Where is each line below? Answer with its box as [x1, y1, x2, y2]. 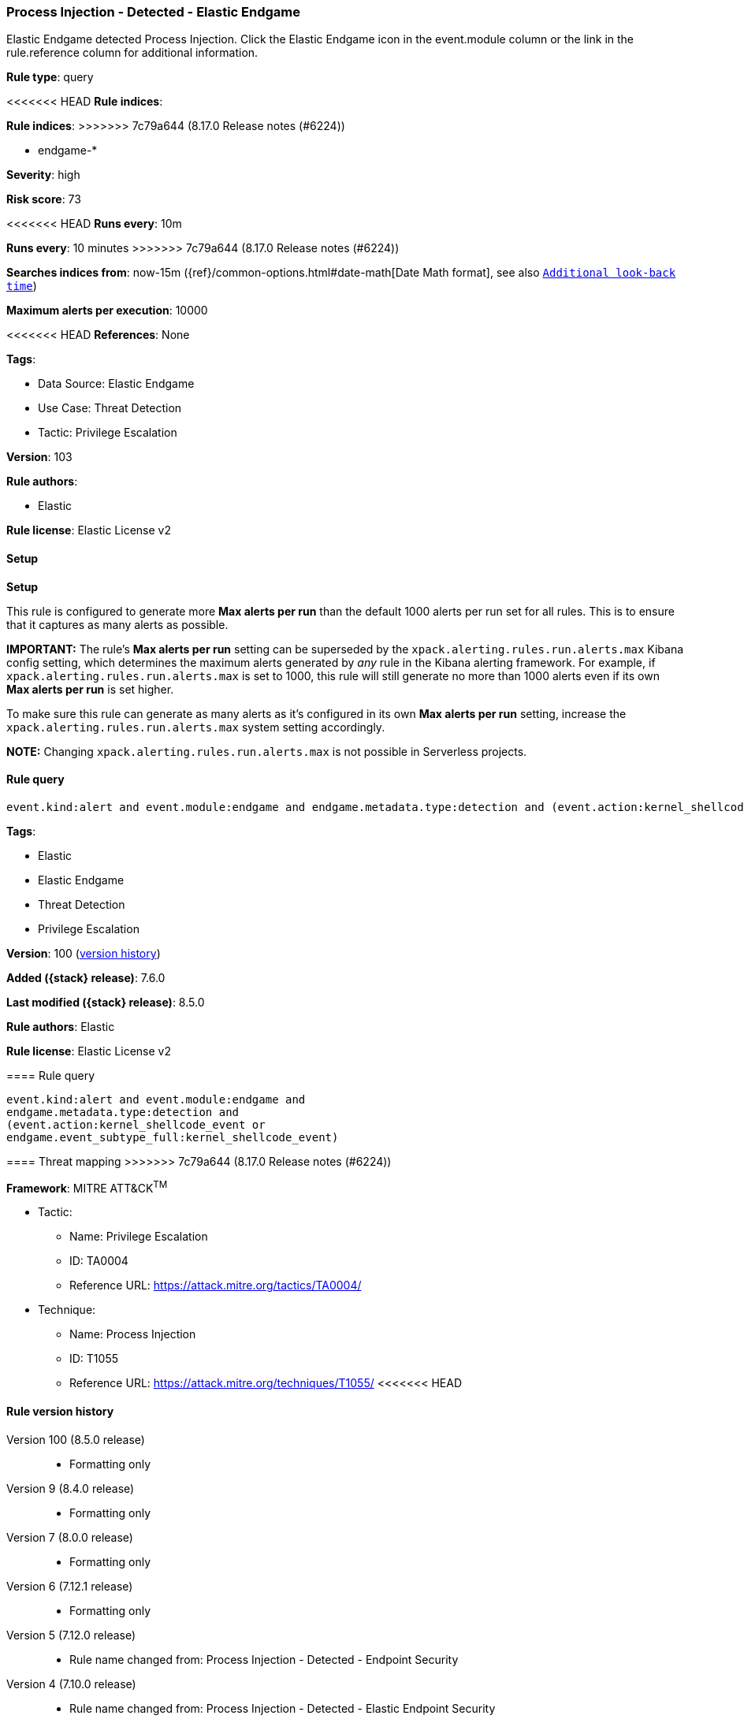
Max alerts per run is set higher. [6, 682, 174, 696]
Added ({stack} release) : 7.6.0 [6, 970, 166, 984]
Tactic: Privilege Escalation [38, 426, 177, 440]
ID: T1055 [69, 1352, 119, 1366]
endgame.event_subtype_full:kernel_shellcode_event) [6, 1130, 339, 1144]
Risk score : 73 [6, 192, 81, 207]
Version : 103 [6, 450, 73, 464]
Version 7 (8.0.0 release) [6, 1530, 133, 1544]
